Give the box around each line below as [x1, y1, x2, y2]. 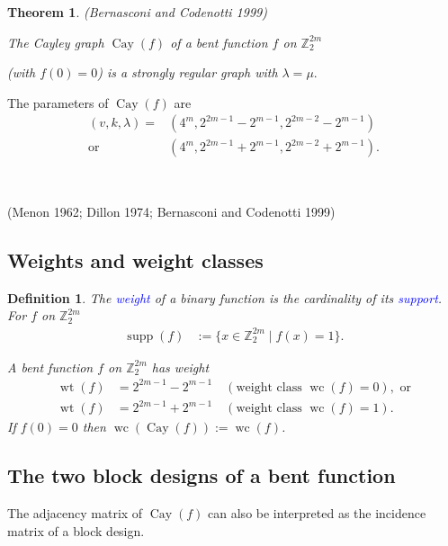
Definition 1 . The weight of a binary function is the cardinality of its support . [7, 288, 443, 307]
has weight [151, 357, 210, 376]
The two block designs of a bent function [7, 461, 396, 489]
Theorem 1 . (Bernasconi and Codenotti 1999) [7, 3, 267, 21]
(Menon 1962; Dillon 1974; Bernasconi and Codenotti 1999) [7, 202, 336, 221]
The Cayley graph [7, 32, 104, 51]
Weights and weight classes [7, 246, 264, 274]
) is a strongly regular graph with [97, 63, 278, 82]
